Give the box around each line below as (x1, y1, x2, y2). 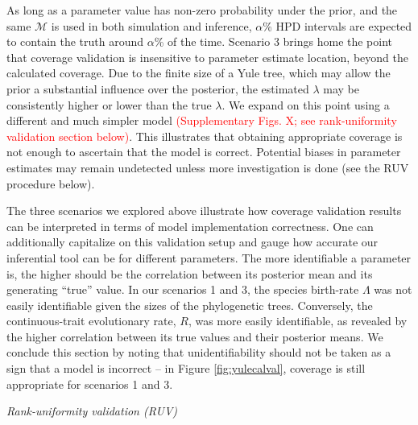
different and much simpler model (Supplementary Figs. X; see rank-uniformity (6, 112, 397, 129)
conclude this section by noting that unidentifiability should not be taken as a (6, 344, 391, 361)
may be (323, 80, 360, 97)
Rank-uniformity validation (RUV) (6, 402, 178, 419)
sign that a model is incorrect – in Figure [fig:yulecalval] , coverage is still (6, 360, 366, 377)
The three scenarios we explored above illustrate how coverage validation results (6, 202, 402, 219)
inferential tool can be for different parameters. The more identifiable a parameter (6, 249, 412, 266)
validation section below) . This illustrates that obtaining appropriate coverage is (6, 127, 403, 144)
